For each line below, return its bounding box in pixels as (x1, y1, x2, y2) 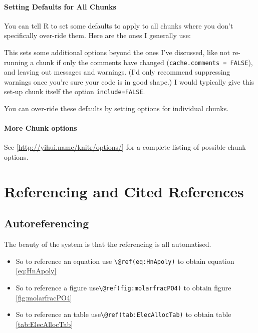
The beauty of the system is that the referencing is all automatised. (4, 239, 211, 249)
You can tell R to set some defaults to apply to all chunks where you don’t (4, 20, 233, 31)
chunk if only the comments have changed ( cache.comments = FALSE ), (36, 57, 253, 67)
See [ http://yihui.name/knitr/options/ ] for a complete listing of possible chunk (4, 142, 246, 152)
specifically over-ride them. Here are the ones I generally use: (4, 30, 191, 41)
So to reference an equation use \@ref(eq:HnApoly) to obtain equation (16, 255, 234, 266)
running (4, 57, 28, 67)
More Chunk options (4, 123, 77, 133)
